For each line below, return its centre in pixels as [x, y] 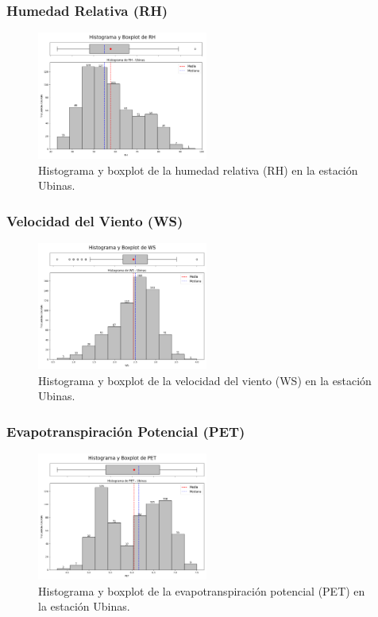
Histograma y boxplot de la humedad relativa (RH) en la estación [198, 170]
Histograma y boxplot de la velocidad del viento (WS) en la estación [205, 380]
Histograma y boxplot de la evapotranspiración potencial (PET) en [202, 590]
